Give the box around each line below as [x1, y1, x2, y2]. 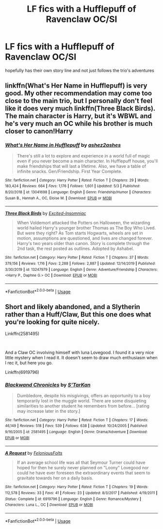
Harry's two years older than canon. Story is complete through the [16, 241, 150, 247]
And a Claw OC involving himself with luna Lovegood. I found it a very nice [5, 350, 154, 355]
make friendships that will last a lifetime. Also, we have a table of [16, 163, 147, 169]
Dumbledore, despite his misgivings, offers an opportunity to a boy [16, 392, 151, 398]
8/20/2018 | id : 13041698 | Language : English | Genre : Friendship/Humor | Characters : [5, 190, 152, 194]
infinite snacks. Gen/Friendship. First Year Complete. [16, 168, 123, 174]
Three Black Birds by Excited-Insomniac [5, 211, 86, 216]
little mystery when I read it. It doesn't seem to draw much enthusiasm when [5, 355, 158, 361]
